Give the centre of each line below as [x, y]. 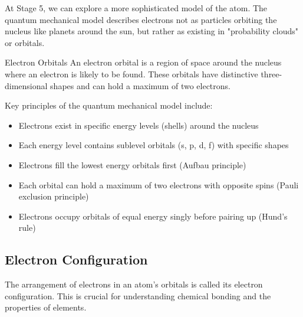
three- [271, 73]
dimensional [26, 85]
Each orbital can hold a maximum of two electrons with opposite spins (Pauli [159, 184]
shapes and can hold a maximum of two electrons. [140, 85]
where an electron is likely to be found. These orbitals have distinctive [131, 73]
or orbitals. [25, 42]
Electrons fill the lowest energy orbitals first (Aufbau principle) [132, 164]
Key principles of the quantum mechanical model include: [109, 105]
